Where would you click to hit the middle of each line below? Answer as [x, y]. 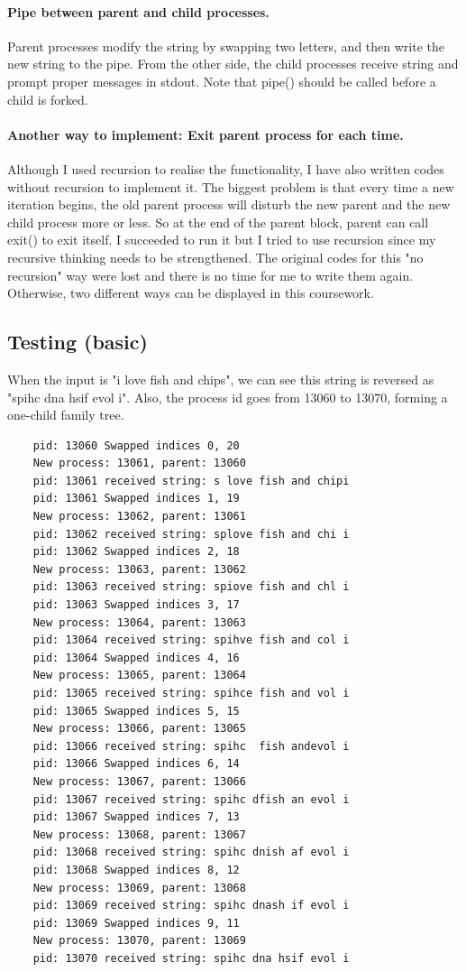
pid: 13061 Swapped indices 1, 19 [136, 499]
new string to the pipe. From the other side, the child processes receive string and [233, 64]
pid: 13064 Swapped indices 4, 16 [136, 657]
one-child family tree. [66, 415]
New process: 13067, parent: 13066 [139, 781]
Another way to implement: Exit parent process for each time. [206, 134]
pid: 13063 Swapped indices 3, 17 [136, 605]
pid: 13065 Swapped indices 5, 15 [136, 711]
